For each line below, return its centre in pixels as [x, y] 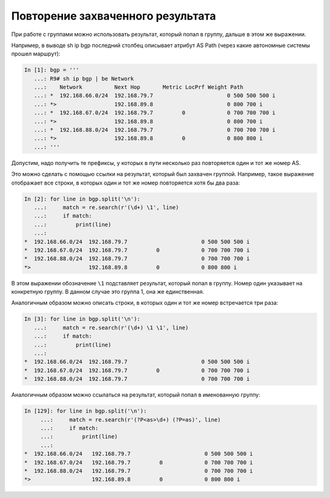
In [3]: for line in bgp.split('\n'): [82, 319]
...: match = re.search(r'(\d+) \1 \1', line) [111, 328]
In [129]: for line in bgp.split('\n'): [85, 411]
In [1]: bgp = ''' [52, 70]
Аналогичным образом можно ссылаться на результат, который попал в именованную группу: [136, 395]
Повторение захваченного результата [114, 16]
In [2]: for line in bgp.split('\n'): [82, 199]
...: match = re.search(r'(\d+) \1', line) [107, 207]
